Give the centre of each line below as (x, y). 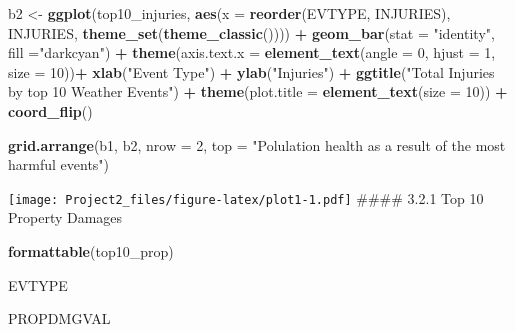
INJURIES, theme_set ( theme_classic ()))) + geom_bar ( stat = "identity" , (251, 32)
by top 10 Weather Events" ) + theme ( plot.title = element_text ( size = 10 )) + (258, 91)
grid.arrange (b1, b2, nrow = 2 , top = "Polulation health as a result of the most (257, 144)
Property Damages (65, 217)
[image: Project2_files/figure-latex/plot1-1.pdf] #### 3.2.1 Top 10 (246, 197)
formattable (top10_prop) (91, 251)
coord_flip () (50, 110)
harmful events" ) (59, 164)
